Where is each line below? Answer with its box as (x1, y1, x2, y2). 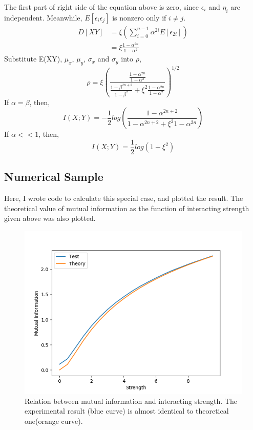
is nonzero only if (112, 12, 166, 23)
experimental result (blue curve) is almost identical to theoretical (25, 405, 229, 416)
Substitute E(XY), (4, 53, 62, 64)
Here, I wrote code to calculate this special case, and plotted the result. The (4, 193, 243, 203)
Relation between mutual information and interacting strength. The (25, 395, 237, 406)
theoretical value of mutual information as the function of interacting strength (4, 202, 249, 213)
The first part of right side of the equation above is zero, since (4, 2, 199, 12)
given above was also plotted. (4, 213, 96, 223)
